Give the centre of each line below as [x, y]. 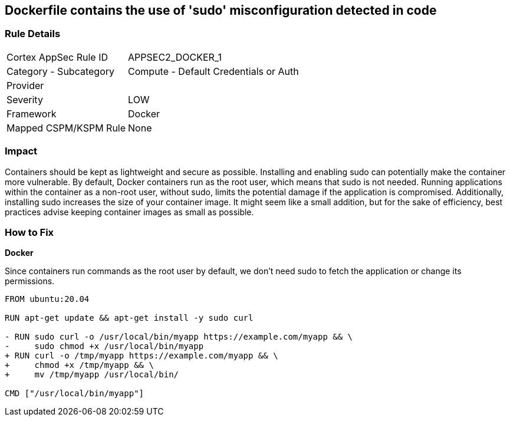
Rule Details [33, 34]
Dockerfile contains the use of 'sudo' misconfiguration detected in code [221, 10]
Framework [32, 114]
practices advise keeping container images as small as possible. [129, 212]
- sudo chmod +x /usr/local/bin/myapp [104, 346]
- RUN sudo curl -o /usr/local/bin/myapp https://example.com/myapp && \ [179, 337]
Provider [25, 85]
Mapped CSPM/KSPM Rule [66, 128]
